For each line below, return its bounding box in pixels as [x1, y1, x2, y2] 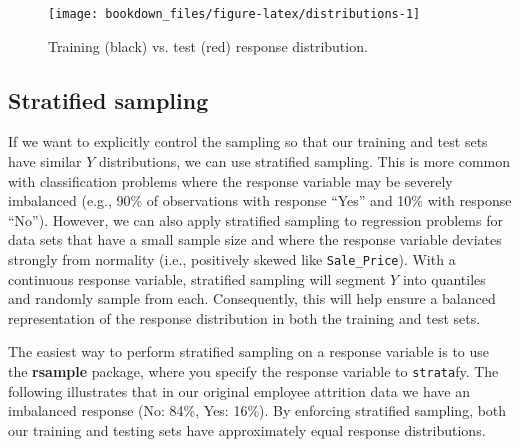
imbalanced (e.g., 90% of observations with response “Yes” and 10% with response [8, 190, 512, 211]
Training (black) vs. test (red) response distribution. [48, 35, 368, 56]
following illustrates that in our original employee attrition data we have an [8, 380, 470, 401]
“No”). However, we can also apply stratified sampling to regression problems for [8, 209, 503, 230]
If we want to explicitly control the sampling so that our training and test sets [8, 131, 488, 152]
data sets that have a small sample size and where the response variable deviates [8, 229, 502, 250]
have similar [8, 151, 82, 172]
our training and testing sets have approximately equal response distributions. [8, 419, 486, 440]
